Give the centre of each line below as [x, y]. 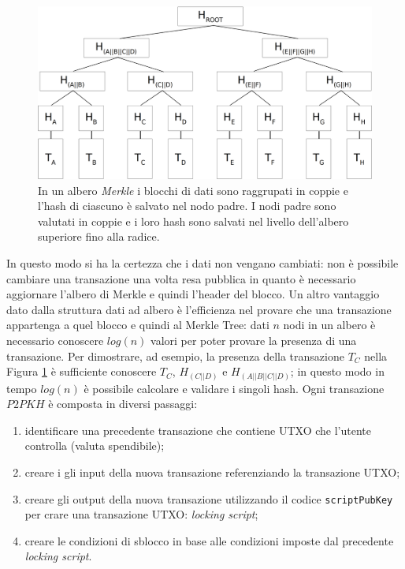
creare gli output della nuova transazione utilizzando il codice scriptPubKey [209, 498]
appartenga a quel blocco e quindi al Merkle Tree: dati [138, 325]
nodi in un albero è [329, 325]
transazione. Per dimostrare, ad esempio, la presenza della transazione [175, 356]
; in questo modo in [337, 371]
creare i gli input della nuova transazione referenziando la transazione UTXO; [212, 472]
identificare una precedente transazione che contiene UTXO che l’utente [198, 430]
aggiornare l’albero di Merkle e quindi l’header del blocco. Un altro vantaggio [193, 294]
